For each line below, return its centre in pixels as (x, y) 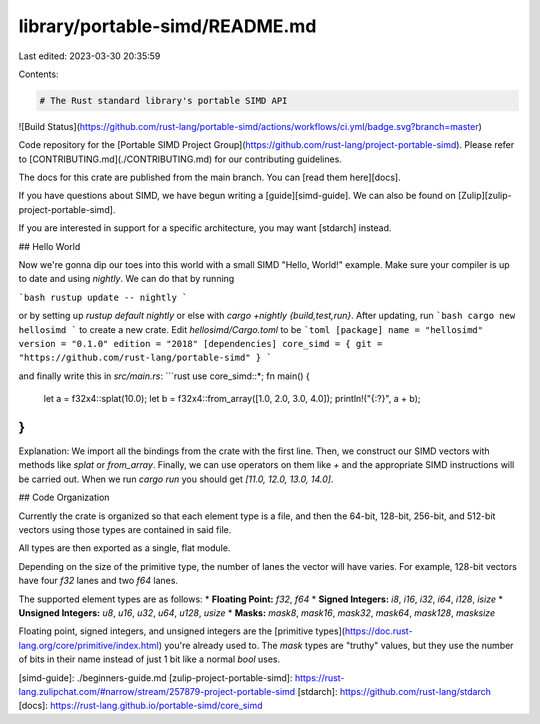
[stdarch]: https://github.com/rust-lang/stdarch (394, 691)
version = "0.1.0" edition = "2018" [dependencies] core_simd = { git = (200, 343)
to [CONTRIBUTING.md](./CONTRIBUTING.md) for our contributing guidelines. (180, 159)
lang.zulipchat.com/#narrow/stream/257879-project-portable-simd (157, 691)
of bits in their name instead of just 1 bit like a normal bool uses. (149, 659)
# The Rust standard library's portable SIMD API (163, 100)
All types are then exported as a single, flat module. (124, 548)
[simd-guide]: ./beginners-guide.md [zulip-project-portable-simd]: (155, 677)
